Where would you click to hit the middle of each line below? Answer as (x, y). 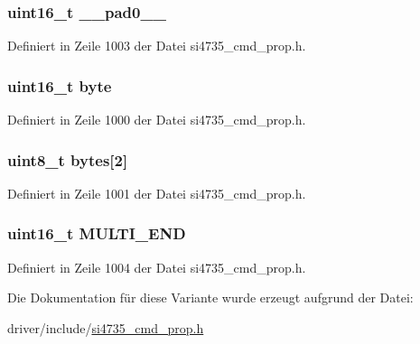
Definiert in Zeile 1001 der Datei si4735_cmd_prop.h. (157, 193)
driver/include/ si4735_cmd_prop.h (106, 327)
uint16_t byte (60, 85)
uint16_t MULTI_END (97, 233)
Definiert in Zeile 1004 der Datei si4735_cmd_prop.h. (157, 267)
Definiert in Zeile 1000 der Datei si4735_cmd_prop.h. (157, 120)
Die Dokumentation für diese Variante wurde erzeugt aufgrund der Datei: (210, 298)
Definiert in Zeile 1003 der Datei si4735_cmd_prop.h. (157, 46)
